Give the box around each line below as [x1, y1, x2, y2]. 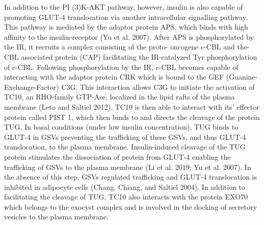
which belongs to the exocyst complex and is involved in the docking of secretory [4, 201, 257, 212]
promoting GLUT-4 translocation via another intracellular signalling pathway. [4, 11, 248, 22]
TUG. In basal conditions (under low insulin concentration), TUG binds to [4, 121, 239, 132]
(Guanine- [226, 71, 258, 82]
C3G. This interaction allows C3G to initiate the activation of [61, 81, 255, 92]
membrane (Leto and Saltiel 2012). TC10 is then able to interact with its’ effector [4, 101, 259, 112]
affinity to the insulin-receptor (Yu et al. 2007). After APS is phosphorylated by [4, 31, 254, 42]
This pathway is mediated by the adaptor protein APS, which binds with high [4, 21, 248, 32]
